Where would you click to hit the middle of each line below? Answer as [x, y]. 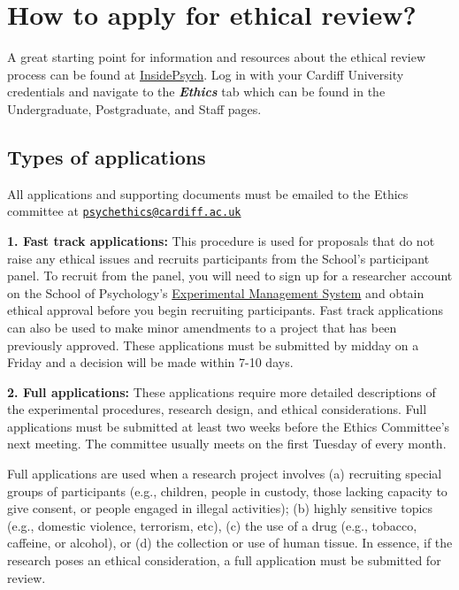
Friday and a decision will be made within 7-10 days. [150, 362]
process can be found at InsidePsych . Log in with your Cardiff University [206, 74]
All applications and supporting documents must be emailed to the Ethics [208, 193]
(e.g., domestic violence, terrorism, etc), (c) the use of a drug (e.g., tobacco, [212, 525]
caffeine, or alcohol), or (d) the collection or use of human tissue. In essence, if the [230, 543]
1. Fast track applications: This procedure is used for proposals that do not [221, 240]
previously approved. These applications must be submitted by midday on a [213, 345]
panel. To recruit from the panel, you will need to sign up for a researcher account [230, 276]
